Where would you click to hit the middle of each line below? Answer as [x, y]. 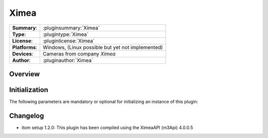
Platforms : [25, 47]
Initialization [29, 90]
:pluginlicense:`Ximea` [69, 41]
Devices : [23, 53]
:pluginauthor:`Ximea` [68, 60]
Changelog [27, 115]
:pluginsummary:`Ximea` [71, 28]
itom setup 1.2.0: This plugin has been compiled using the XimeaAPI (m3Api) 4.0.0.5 [107, 127]
